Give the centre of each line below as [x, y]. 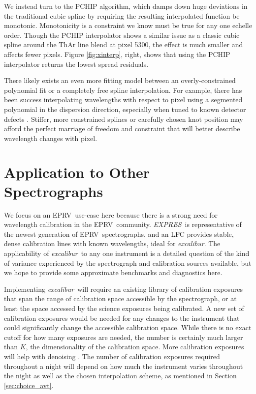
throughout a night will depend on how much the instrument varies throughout [124, 366]
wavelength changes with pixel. [51, 138]
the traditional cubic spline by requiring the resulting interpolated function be [122, 15]
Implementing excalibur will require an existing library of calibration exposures [123, 289]
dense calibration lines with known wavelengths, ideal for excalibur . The [112, 243]
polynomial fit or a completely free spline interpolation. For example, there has [123, 90]
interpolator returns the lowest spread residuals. [76, 64]
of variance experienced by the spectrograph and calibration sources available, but [128, 263]
